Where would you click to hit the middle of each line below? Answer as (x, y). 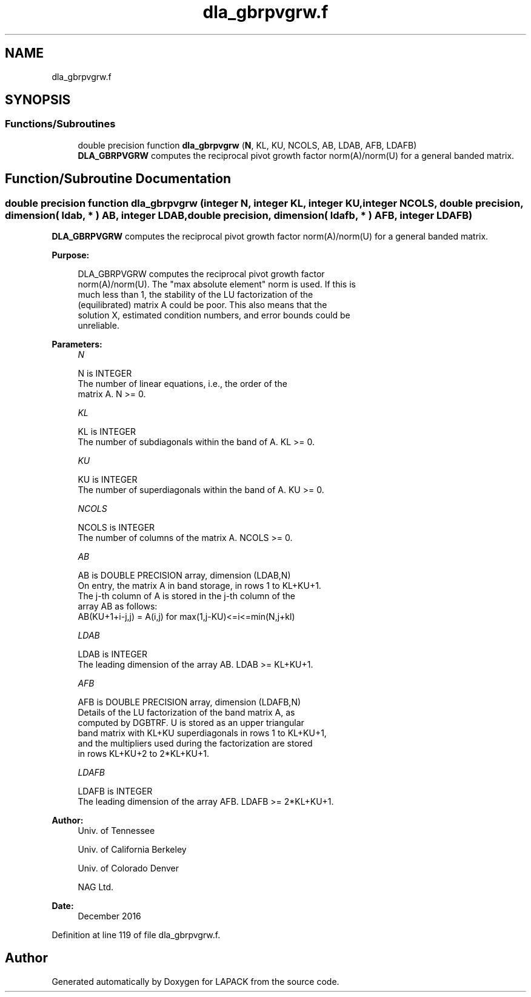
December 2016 (109, 916)
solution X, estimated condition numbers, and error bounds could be (214, 315)
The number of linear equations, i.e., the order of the (182, 384)
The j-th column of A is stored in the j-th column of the (186, 596)
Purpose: (71, 255)
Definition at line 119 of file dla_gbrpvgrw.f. (136, 935)
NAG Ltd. (96, 887)
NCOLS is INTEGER (116, 528)
